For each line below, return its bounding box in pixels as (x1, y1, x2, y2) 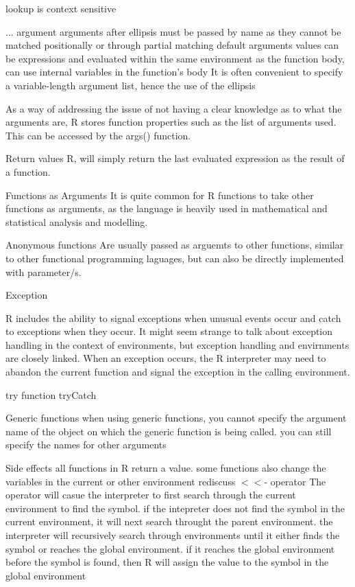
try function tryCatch (5, 387, 97, 402)
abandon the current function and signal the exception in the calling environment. (5, 365, 350, 379)
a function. (5, 164, 51, 179)
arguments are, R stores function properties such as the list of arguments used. (5, 115, 336, 129)
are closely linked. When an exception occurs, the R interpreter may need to (5, 351, 326, 365)
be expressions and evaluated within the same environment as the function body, (5, 51, 345, 65)
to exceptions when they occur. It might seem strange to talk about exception (5, 324, 333, 338)
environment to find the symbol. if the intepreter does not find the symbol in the (5, 500, 345, 515)
